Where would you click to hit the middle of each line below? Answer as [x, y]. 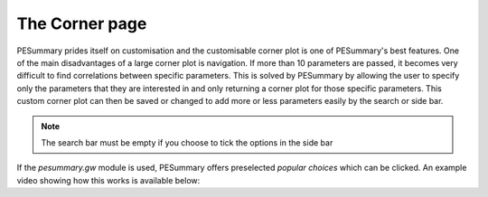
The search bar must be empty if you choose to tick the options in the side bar [187, 142]
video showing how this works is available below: [108, 180]
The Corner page [82, 23]
